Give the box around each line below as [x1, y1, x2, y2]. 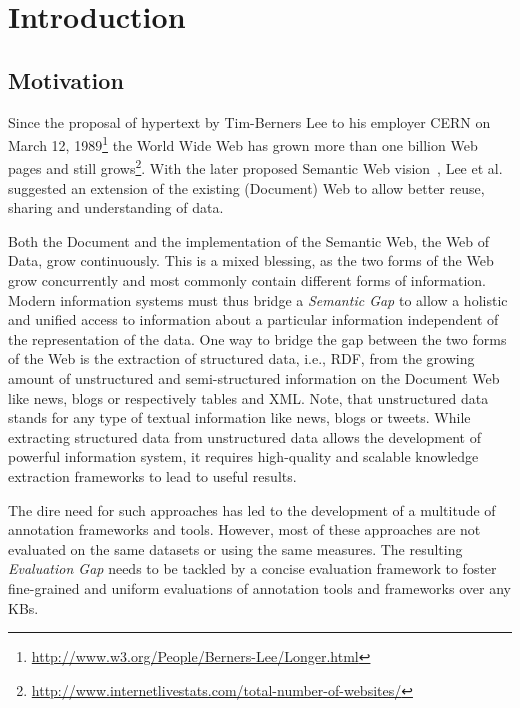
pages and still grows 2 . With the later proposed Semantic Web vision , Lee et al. [8, 155, 503, 179]
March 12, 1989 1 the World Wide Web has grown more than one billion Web [8, 132, 478, 155]
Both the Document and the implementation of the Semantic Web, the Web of [8, 230, 490, 251]
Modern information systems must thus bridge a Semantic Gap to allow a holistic [8, 289, 508, 310]
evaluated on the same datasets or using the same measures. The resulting [8, 538, 463, 559]
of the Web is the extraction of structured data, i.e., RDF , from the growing [8, 348, 475, 369]
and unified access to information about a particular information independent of [8, 309, 499, 330]
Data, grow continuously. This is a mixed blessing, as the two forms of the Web [8, 250, 494, 271]
